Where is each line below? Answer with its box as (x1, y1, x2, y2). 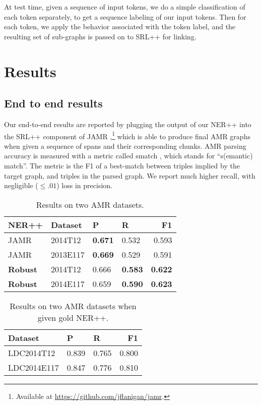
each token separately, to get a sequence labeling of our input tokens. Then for (4, 11, 246, 22)
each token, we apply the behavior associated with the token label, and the (4, 21, 236, 32)
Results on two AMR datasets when (10, 300, 137, 312)
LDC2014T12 (8, 346, 55, 359)
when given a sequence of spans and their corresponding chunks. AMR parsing (4, 140, 246, 151)
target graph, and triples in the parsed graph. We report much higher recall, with (4, 170, 255, 181)
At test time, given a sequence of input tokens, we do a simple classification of (4, 2, 245, 12)
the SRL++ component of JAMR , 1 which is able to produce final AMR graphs (4, 129, 250, 141)
